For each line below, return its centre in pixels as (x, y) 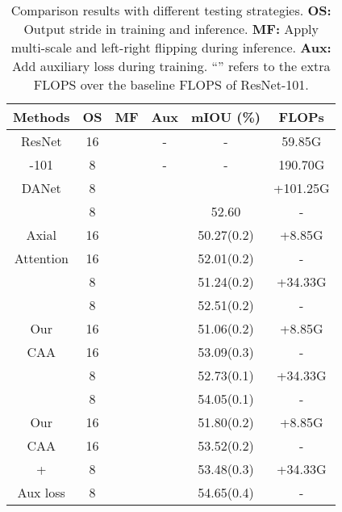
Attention (41, 258)
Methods (42, 117)
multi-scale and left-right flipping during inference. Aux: (171, 47)
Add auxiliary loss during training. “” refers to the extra (171, 66)
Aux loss (41, 492)
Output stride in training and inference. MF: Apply (171, 29)
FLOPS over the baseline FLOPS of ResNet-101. (171, 84)
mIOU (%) (225, 117)
